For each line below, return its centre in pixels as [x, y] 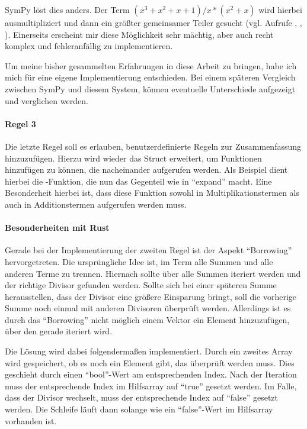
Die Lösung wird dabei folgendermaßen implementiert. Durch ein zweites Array [149, 351]
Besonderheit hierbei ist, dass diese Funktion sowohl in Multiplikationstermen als [152, 193]
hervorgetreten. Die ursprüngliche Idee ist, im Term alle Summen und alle [139, 261]
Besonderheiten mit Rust [57, 228]
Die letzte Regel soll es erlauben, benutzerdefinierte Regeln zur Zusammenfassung [153, 146]
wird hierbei [280, 9]
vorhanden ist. [31, 420]
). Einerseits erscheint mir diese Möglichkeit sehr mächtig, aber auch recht [139, 34]
